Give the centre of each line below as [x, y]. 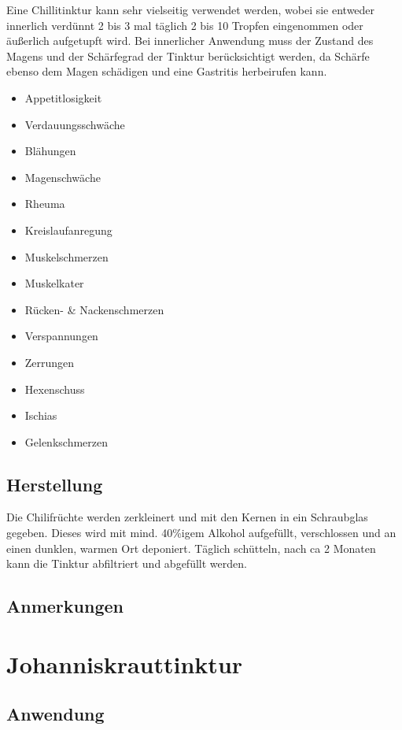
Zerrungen [50, 362]
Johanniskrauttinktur [125, 663]
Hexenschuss [55, 389]
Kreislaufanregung [68, 230]
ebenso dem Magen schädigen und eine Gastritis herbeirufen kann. [167, 71]
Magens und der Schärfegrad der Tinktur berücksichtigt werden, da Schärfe [188, 56]
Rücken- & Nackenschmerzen [94, 309]
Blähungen [50, 151]
